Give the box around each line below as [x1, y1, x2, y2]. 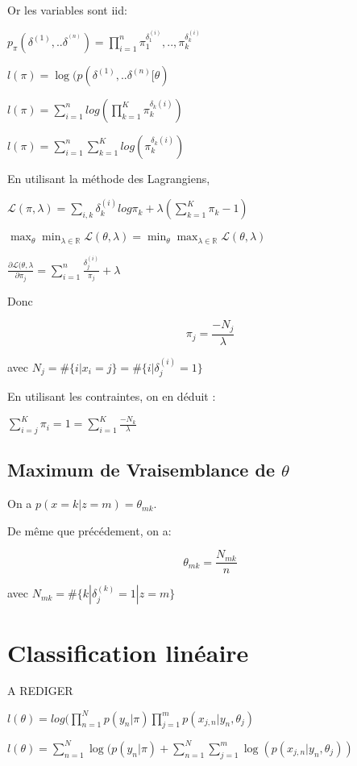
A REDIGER [7, 682, 73, 699]
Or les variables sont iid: [7, 2, 127, 18]
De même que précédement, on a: [7, 522, 172, 539]
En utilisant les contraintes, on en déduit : [7, 387, 216, 404]
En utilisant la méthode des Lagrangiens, [7, 169, 210, 186]
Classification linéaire [7, 635, 249, 668]
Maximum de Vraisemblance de [7, 457, 275, 482]
